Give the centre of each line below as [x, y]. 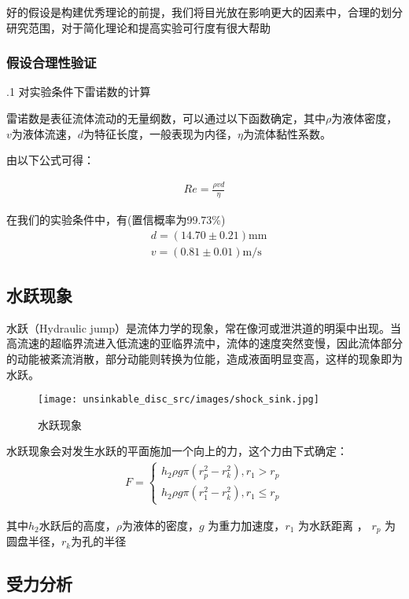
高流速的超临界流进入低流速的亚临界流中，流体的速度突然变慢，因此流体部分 [204, 343]
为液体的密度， [161, 525]
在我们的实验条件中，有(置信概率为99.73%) [116, 219]
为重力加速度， [247, 525]
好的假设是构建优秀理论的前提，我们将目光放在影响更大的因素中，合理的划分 [204, 12]
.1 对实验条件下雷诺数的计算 [79, 92]
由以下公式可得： [50, 160]
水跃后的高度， [77, 525]
